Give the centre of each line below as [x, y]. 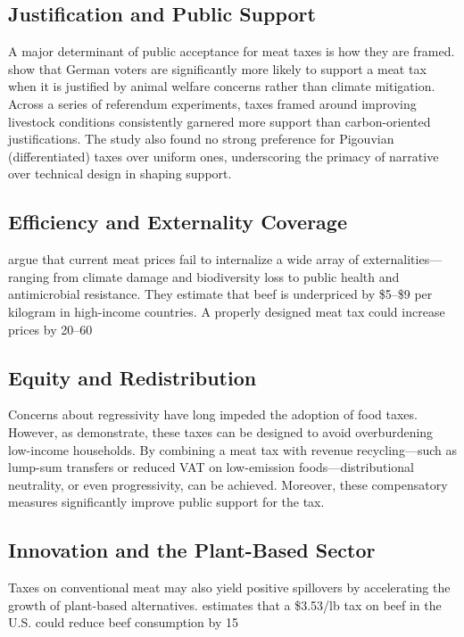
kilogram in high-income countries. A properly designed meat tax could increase [227, 311]
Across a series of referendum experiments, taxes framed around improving [212, 103]
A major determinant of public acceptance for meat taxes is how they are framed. [232, 51]
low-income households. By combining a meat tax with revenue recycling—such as [232, 449]
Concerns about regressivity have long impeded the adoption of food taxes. [213, 414]
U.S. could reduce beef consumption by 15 [123, 622]
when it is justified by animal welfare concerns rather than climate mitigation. [222, 86]
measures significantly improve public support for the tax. [166, 502]
